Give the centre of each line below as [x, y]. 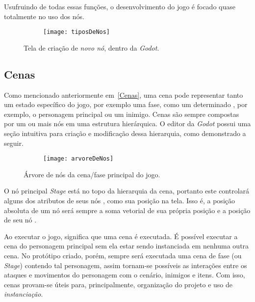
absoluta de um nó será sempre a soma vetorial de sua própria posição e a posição [127, 210]
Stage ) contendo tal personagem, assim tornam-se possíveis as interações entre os [126, 265]
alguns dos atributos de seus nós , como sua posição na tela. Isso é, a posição [119, 201]
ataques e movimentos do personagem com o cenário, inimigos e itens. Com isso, [125, 275]
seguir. [14, 143]
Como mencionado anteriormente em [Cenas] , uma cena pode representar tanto [124, 95]
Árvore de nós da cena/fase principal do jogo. [92, 174]
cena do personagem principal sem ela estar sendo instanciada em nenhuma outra [127, 246]
